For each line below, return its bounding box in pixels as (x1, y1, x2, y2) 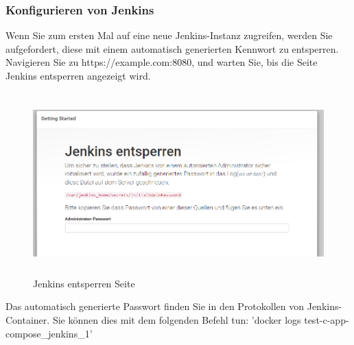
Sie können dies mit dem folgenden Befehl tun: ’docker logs (52, 312, 301, 326)
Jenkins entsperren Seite (33, 276, 135, 290)
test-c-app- (304, 312, 349, 326)
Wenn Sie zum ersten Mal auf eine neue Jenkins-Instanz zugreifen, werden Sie (5, 28, 333, 43)
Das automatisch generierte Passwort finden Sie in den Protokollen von (5, 299, 305, 313)
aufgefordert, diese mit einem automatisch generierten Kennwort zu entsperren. (5, 41, 339, 56)
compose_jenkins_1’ (5, 326, 93, 340)
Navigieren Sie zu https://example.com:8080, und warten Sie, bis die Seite (5, 55, 318, 69)
